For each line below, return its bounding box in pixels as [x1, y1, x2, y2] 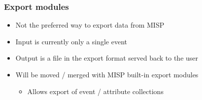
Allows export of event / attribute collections [27, 86, 164, 96]
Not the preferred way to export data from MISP [15, 20, 165, 30]
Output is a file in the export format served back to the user [15, 53, 199, 63]
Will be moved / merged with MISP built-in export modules [15, 69, 199, 79]
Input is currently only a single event [15, 36, 127, 46]
